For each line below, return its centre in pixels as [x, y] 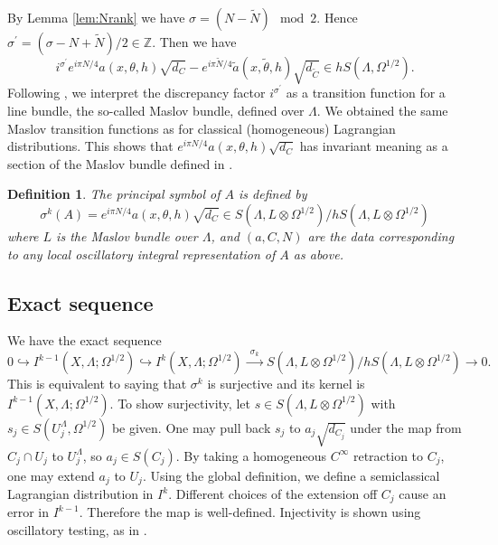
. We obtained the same [382, 111]
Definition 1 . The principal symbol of [114, 194]
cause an [423, 493]
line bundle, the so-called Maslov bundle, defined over [156, 111]
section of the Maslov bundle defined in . [120, 163]
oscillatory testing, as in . [77, 530]
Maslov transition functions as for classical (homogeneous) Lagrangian [202, 128]
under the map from [406, 427]
